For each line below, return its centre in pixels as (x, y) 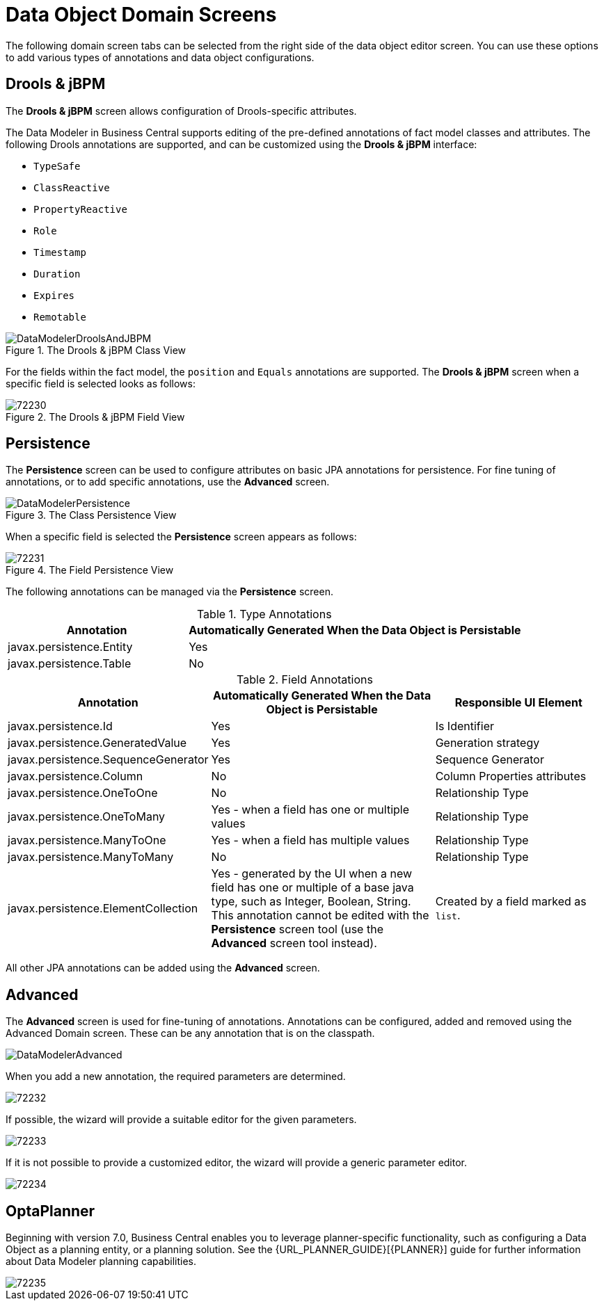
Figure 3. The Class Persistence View (91, 515)
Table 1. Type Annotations (264, 614)
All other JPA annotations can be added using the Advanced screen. (163, 968)
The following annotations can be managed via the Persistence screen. (169, 592)
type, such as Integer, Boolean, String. (311, 902)
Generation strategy (487, 743)
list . (448, 916)
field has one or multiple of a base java (312, 888)
